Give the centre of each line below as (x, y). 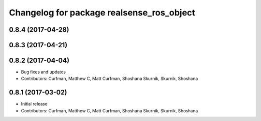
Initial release (34, 104)
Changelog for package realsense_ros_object (102, 13)
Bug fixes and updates (43, 72)
